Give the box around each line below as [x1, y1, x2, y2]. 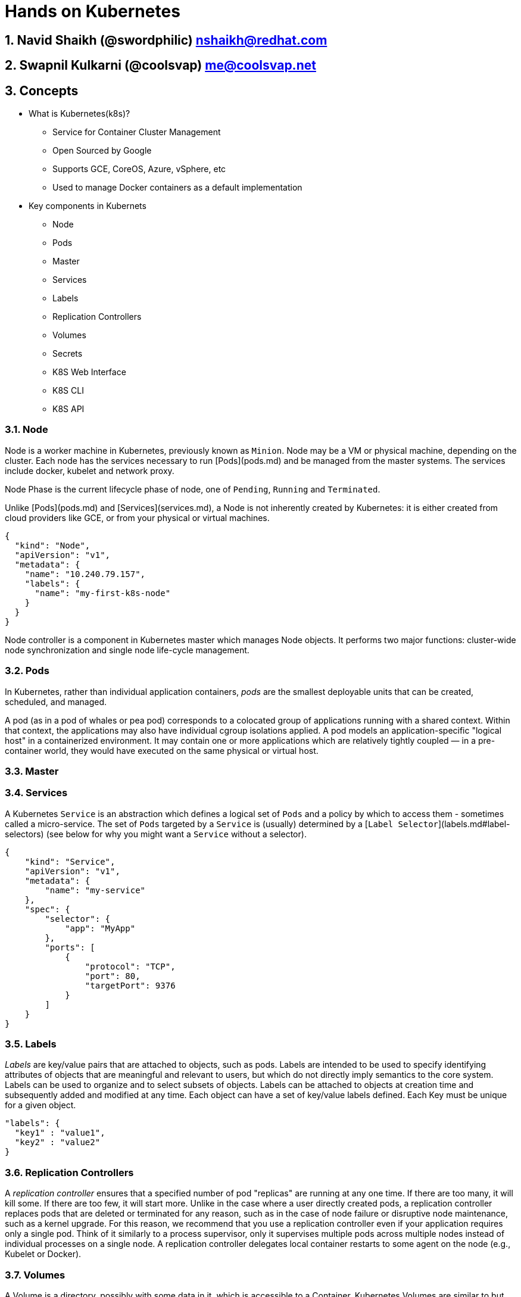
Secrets [52, 348, 83, 359]
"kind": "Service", [24, 856, 116, 866]
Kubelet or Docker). [5, 1249, 82, 1259]
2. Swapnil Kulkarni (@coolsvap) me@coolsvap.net [5, 58, 316, 73]
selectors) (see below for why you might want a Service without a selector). [5, 828, 307, 839]
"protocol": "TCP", [85, 961, 176, 971]
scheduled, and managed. [5, 696, 107, 707]
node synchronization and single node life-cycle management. [5, 644, 249, 655]
